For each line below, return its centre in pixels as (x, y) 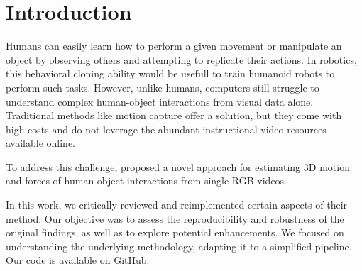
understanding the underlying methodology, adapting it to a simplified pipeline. (179, 246)
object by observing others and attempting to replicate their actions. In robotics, (181, 59)
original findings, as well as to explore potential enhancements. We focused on (175, 232)
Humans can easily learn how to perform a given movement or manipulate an (174, 46)
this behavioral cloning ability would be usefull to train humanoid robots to (170, 73)
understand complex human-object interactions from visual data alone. (160, 101)
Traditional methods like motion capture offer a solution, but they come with (174, 115)
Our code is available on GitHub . (78, 260)
